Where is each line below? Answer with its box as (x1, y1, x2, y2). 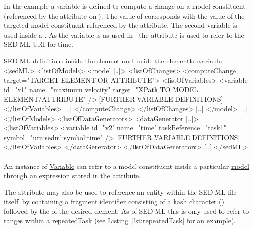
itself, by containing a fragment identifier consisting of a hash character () (4, 196, 224, 207)
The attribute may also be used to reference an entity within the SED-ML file (4, 187, 237, 197)
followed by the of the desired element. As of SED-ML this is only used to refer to (4, 206, 249, 216)
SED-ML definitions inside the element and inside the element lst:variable (4, 55, 222, 65)
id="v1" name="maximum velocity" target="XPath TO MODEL (4, 84, 198, 94)
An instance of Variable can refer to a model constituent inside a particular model (4, 161, 249, 171)
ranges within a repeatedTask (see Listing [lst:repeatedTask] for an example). (4, 215, 236, 226)
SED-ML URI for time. (4, 39, 73, 49)
